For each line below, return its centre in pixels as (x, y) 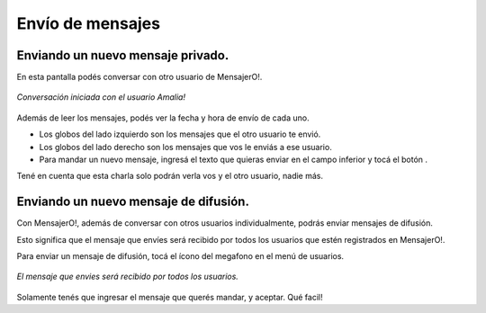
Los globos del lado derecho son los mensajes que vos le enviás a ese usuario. (185, 147)
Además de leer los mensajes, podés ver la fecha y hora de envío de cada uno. (163, 118)
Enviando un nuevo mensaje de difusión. (133, 202)
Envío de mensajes (89, 23)
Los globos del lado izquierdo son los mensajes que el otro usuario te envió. (180, 134)
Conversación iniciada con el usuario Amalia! (101, 97)
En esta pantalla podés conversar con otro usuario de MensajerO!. (139, 77)
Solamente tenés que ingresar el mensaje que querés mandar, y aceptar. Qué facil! (170, 297)
